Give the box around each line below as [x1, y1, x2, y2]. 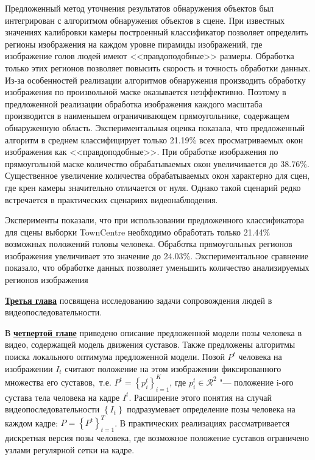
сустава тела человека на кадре [5, 390, 120, 403]
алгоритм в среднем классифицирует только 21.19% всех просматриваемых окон [5, 133, 303, 146]
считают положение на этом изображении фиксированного [65, 362, 281, 375]
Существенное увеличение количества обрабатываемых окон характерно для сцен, [5, 169, 310, 182]
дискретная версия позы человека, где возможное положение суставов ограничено [5, 431, 310, 444]
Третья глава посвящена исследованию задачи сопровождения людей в [5, 293, 272, 306]
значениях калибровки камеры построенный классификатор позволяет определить [5, 26, 308, 38]
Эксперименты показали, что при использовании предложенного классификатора [5, 214, 305, 226]
